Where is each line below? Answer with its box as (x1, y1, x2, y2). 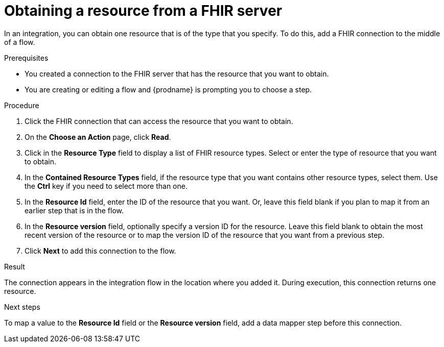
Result (4, 262, 25, 271)
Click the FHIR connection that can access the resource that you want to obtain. (25, 116, 293, 126)
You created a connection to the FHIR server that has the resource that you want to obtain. (25, 69, 329, 78)
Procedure (4, 101, 39, 110)
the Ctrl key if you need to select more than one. (25, 181, 188, 190)
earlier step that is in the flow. (25, 206, 124, 215)
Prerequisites (4, 53, 49, 62)
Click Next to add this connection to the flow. (25, 246, 176, 255)
